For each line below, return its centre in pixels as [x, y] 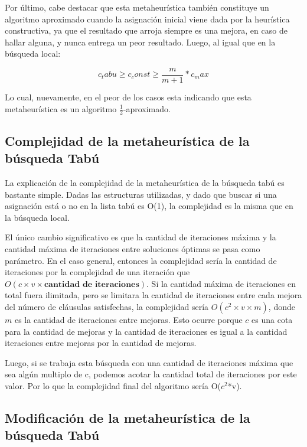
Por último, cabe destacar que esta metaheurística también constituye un [137, 7]
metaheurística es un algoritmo [61, 108]
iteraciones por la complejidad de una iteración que [97, 272]
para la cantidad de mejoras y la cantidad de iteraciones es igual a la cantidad [146, 331]
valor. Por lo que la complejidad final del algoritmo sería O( [113, 385]
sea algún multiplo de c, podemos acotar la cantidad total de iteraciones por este [151, 374]
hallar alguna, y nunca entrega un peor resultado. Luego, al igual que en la [140, 42]
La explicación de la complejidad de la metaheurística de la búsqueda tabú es [145, 183]
